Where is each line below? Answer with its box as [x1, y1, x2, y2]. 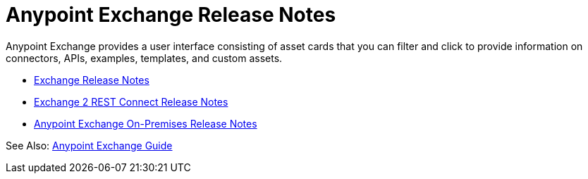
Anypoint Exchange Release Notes [6, 3, 336, 27]
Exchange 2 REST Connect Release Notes [34, 95, 228, 108]
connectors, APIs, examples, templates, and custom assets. [6, 51, 283, 64]
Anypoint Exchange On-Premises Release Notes [34, 117, 257, 130]
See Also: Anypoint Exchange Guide [6, 139, 173, 152]
